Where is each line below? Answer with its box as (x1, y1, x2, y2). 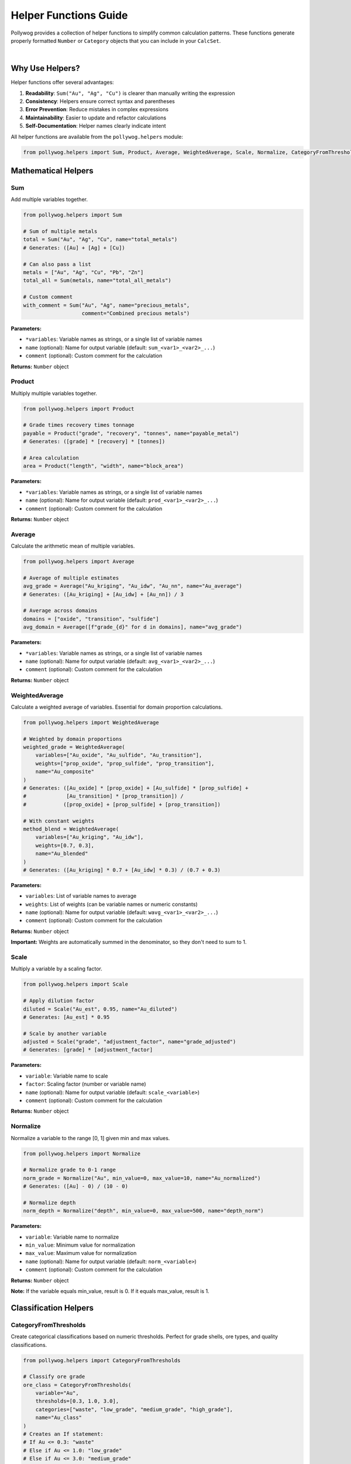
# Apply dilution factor (23, 997, 95, 1004)
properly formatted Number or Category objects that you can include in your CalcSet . (11, 37, 221, 44)
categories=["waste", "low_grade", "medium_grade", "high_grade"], (35, 1406, 233, 1412)
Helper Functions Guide (11, 9, 128, 22)
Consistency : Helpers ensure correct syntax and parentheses (25, 98, 175, 105)
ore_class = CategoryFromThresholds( (23, 1381, 132, 1388)
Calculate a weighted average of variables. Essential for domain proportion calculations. (11, 703, 223, 710)
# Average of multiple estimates (23, 574, 119, 581)
